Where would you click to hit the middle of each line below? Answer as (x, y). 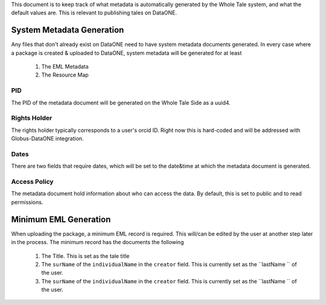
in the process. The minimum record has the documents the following (97, 242)
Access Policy (32, 182)
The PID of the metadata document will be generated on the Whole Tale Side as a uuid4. (121, 102)
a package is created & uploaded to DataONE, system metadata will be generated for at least (126, 53)
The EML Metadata (65, 67)
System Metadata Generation (68, 30)
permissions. (27, 202)
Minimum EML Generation (61, 219)
